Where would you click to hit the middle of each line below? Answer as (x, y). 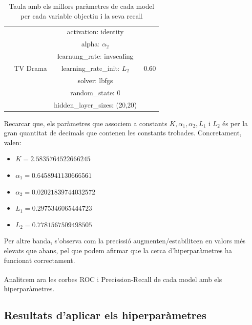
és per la (235, 123)
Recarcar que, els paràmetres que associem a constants (86, 123)
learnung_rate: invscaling (95, 56)
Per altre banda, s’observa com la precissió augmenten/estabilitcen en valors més (125, 241)
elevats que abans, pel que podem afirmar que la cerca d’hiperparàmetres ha (118, 250)
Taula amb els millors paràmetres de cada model (82, 6)
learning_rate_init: (90, 68)
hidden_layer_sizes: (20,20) (95, 104)
